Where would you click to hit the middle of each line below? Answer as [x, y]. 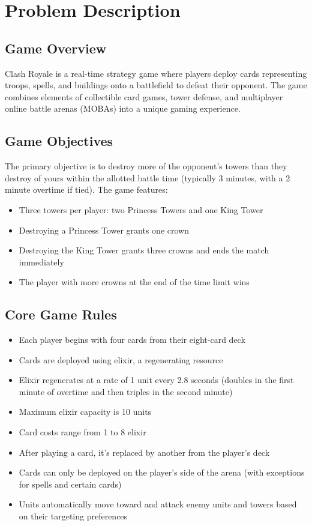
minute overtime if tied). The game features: [86, 189]
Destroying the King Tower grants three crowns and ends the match [144, 250]
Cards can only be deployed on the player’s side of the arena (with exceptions [162, 472]
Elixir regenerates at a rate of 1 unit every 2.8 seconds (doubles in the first [156, 380]
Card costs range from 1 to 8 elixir [82, 432]
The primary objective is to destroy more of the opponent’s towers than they [146, 166]
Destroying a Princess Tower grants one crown [104, 230]
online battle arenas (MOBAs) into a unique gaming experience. [123, 108]
